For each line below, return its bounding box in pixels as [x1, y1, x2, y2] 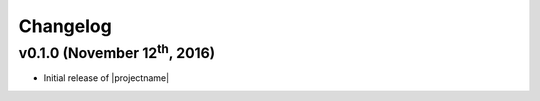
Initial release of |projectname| [43, 72, 170, 84]
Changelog [18, 15, 112, 37]
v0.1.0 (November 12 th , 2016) [18, 41, 215, 62]
